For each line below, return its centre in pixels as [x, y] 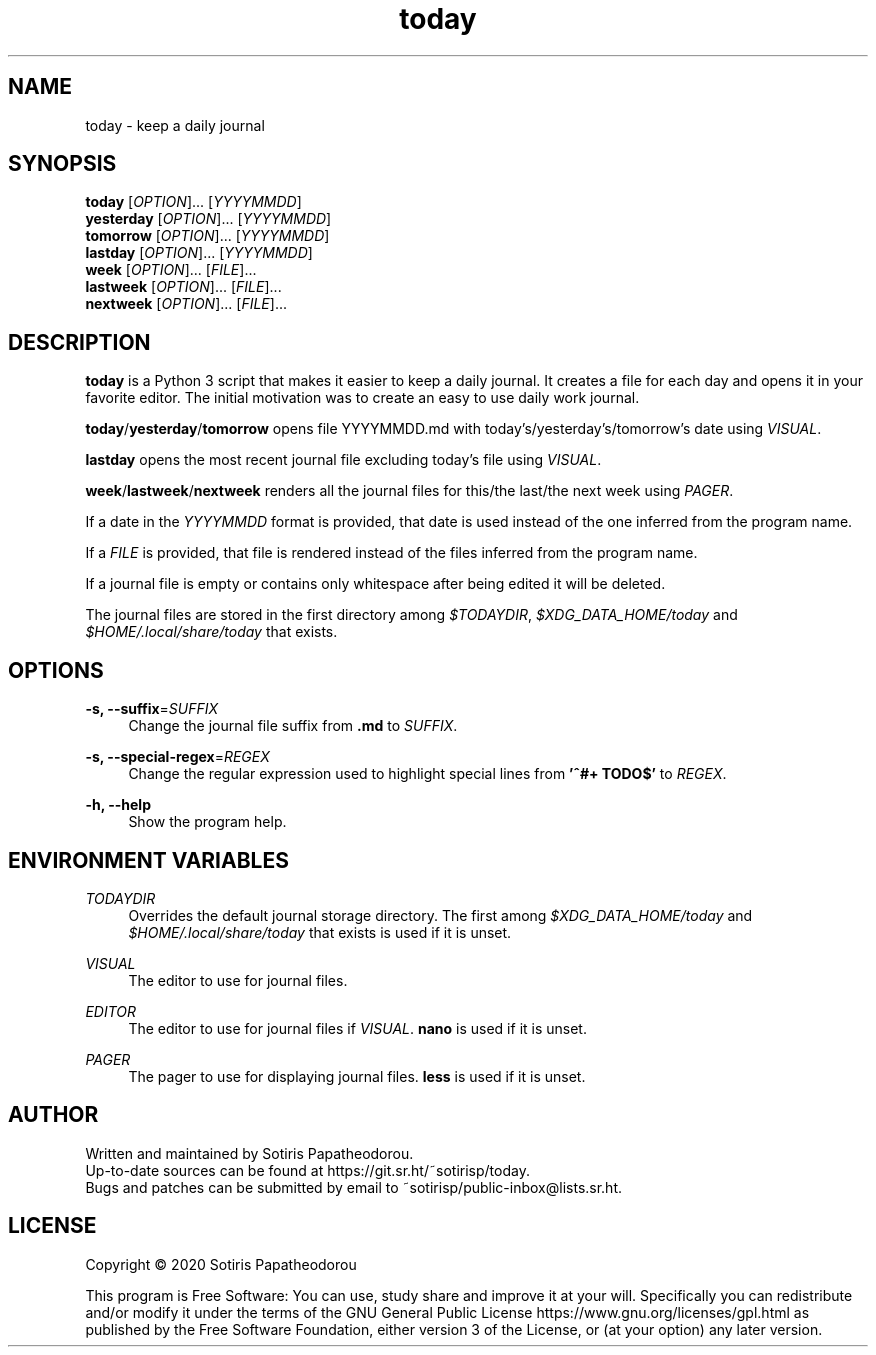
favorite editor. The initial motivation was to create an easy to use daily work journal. [362, 398]
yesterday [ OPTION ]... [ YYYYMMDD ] [208, 219]
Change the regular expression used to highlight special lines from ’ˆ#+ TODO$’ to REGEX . [427, 774]
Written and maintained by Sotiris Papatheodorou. [249, 1153]
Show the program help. [207, 822]
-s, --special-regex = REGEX [177, 757]
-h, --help [118, 805]
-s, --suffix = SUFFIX [152, 709]
